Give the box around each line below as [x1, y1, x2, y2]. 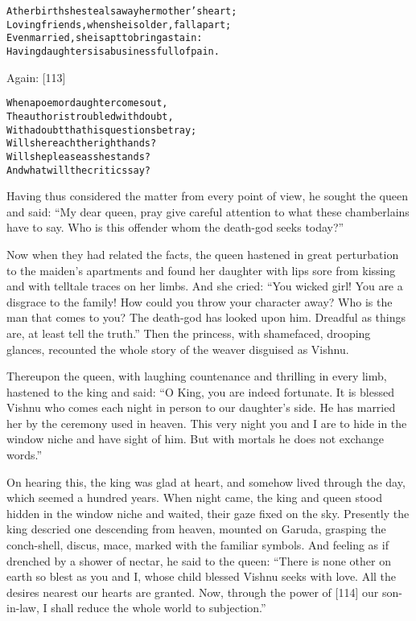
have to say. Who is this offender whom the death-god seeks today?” [6, 219, 344, 236]
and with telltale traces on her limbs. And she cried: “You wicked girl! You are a [6, 278, 403, 294]
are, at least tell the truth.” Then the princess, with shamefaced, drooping [6, 324, 371, 341]
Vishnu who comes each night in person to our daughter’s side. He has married [6, 399, 396, 416]
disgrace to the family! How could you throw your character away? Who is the [6, 293, 393, 310]
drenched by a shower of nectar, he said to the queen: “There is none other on [6, 552, 391, 569]
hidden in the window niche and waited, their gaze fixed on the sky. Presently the [6, 504, 410, 521]
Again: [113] [6, 68, 66, 85]
